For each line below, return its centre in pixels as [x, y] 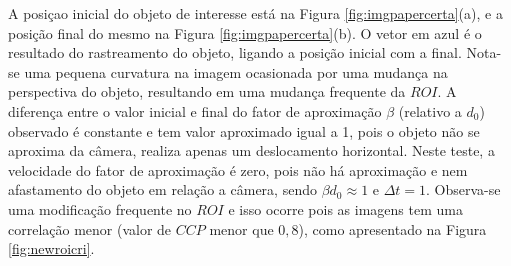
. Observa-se [463, 189]
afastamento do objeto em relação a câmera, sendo [162, 189]
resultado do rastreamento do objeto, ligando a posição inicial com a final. [235, 52]
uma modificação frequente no [100, 208]
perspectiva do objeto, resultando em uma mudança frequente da [207, 91]
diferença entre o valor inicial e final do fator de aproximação [195, 110]
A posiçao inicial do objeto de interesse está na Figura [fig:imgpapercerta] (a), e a [255, 13]
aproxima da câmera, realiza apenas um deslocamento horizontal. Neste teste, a [251, 150]
